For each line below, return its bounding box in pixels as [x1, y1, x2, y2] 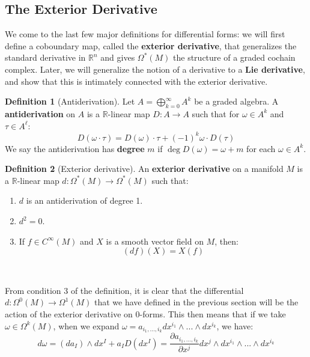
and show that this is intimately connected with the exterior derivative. [5, 75, 268, 87]
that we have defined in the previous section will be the [94, 296, 299, 308]
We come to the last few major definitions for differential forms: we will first [5, 28, 285, 40]
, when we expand [53, 319, 120, 332]
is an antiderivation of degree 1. [26, 194, 143, 207]
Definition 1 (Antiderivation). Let [5, 95, 135, 108]
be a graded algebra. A [194, 95, 279, 108]
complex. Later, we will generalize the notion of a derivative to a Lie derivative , [5, 63, 305, 75]
